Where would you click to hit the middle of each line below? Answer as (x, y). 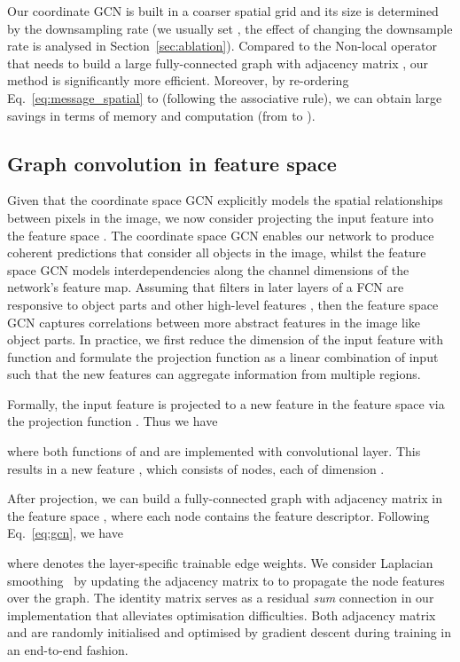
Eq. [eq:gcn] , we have (65, 533)
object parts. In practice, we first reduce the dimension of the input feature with (225, 339)
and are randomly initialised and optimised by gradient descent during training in (230, 632)
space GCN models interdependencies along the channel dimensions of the (208, 269)
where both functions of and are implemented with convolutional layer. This (214, 451)
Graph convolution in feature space (172, 163)
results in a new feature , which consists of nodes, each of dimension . (196, 468)
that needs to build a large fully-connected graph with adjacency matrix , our (218, 63)
